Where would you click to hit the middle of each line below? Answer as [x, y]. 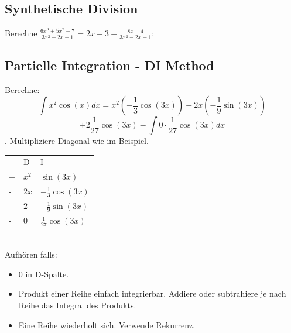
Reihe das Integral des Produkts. [77, 305]
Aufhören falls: [31, 254]
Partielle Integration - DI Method [109, 65]
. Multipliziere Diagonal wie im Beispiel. [77, 141]
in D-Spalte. [47, 274]
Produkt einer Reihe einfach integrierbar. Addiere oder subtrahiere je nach [152, 293]
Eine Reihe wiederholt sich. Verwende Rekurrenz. [107, 325]
